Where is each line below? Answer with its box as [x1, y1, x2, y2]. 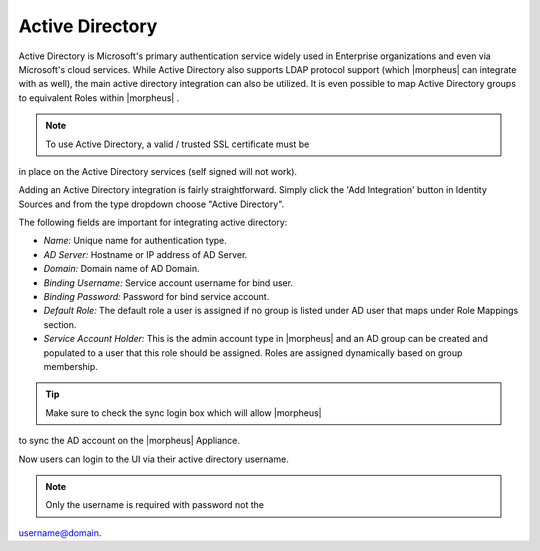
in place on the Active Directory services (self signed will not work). [18, 165, 298, 177]
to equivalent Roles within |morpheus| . [18, 91, 180, 104]
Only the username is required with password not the [45, 499, 265, 511]
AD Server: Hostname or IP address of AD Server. [43, 248, 248, 260]
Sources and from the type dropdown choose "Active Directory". [18, 198, 285, 210]
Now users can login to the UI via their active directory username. [18, 453, 289, 465]
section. [43, 318, 77, 330]
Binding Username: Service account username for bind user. [43, 276, 294, 289]
